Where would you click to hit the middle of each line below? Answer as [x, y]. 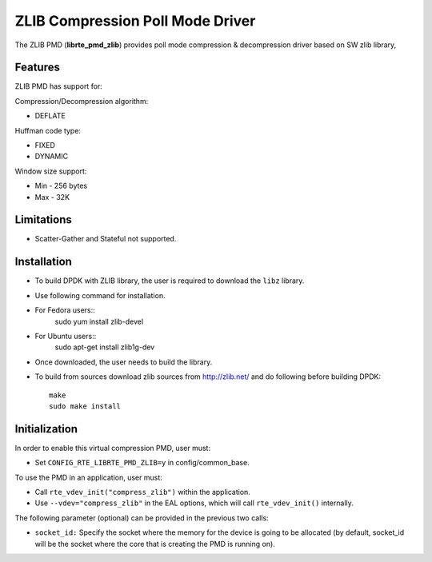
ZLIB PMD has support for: [59, 86]
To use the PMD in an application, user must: [89, 477]
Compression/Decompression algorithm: [82, 101]
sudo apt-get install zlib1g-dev [105, 347]
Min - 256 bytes [61, 186]
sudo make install [85, 406]
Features [37, 68]
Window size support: [51, 171]
